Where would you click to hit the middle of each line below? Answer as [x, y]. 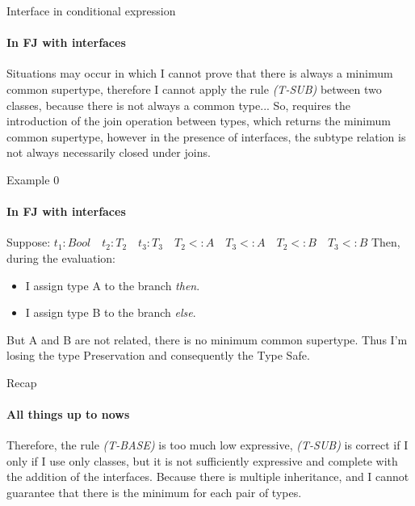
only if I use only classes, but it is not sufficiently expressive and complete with [202, 460]
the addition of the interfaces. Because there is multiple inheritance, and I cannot [208, 476]
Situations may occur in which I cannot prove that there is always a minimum [200, 73]
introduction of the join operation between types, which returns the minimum [199, 121]
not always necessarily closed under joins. [109, 152]
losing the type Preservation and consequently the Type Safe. [158, 355]
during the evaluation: [61, 257]
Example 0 [33, 179]
